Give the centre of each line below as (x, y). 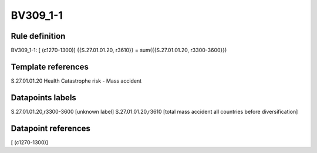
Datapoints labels (43, 98)
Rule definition (38, 36)
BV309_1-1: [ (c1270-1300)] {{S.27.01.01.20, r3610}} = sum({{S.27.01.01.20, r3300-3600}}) (119, 50)
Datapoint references (51, 128)
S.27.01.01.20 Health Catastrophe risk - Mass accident (76, 81)
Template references (50, 67)
